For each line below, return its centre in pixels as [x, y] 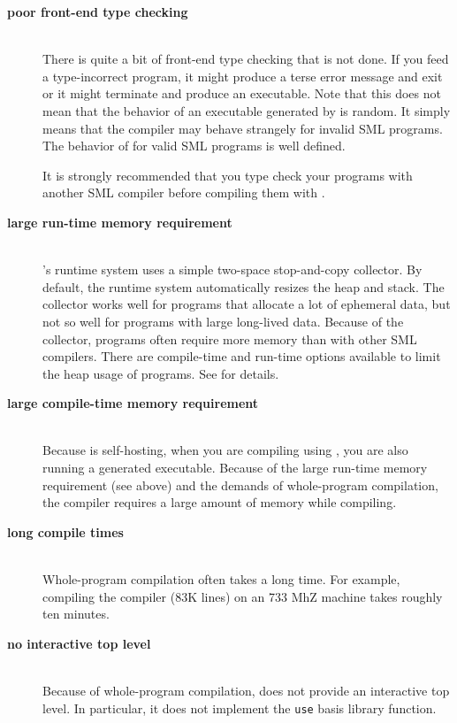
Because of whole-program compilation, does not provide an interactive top [246, 690]
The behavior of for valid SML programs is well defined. [194, 146]
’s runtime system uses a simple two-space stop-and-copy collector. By [232, 269]
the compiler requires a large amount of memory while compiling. [220, 502]
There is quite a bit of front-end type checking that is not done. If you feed [246, 59]
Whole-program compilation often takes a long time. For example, [221, 579]
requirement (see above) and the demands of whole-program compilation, [240, 485]
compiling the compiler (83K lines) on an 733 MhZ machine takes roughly [243, 596]
